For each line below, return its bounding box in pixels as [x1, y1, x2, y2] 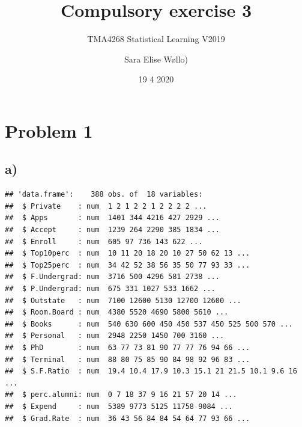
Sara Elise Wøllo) [124, 52, 189, 65]
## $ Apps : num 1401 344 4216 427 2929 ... [5, 213, 220, 223]
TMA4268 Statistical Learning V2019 [87, 32, 225, 45]
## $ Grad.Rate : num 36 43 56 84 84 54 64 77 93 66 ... [5, 414, 250, 423]
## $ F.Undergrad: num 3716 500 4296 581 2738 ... [5, 272, 220, 281]
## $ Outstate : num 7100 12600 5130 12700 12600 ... [5, 296, 241, 305]
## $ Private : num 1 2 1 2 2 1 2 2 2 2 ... [5, 201, 207, 210]
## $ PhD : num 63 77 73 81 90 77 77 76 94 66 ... [5, 343, 250, 352]
